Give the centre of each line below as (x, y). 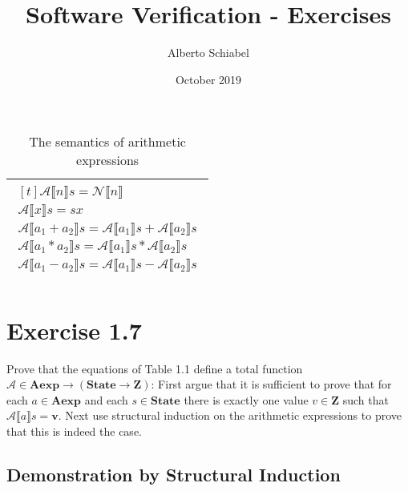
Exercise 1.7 (74, 330)
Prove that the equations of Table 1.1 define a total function (155, 368)
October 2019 (208, 79)
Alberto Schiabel (208, 52)
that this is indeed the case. (74, 431)
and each (106, 399)
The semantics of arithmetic (107, 142)
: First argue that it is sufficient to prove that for (271, 384)
